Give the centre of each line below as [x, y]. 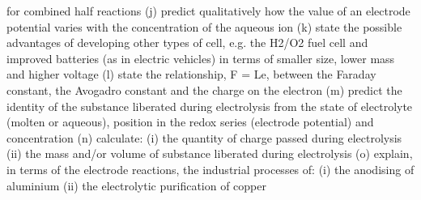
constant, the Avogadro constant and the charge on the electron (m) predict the [204, 89]
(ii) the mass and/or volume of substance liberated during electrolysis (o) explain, [210, 153]
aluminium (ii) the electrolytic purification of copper [136, 185]
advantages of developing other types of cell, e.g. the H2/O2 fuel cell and [187, 43]
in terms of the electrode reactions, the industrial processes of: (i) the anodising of [210, 169]
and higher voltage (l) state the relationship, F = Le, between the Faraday [191, 74]
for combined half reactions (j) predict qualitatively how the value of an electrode [208, 11]
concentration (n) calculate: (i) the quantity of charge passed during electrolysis [204, 137]
